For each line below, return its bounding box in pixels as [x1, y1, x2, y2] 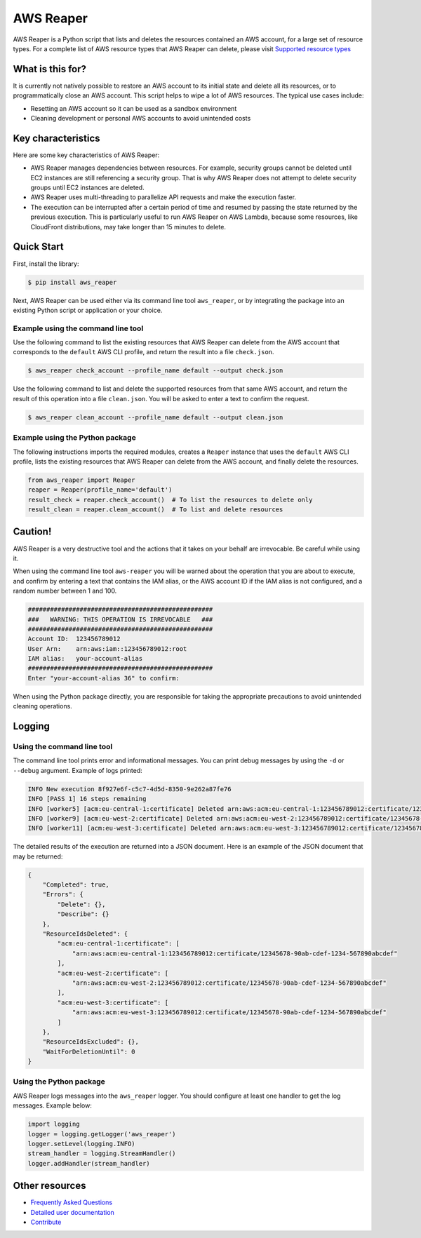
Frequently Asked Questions [30, 1198, 112, 1206]
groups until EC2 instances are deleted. [30, 183, 145, 192]
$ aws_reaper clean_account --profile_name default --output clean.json [27, 413, 283, 421]
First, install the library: [13, 260, 79, 268]
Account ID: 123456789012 [27, 635, 121, 643]
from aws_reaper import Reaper [27, 476, 136, 484]
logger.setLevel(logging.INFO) [27, 1140, 136, 1148]
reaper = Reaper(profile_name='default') [27, 486, 173, 494]
